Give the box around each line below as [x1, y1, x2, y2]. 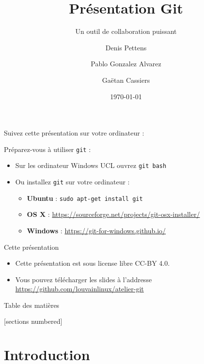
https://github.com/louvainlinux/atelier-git [15, 284, 144, 294]
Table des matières [4, 300, 60, 310]
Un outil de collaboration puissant [75, 26, 177, 36]
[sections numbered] [4, 316, 63, 326]
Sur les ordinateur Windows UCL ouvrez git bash [15, 160, 167, 170]
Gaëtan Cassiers [102, 75, 150, 85]
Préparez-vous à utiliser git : [4, 144, 91, 154]
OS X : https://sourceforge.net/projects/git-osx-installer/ [27, 209, 200, 219]
